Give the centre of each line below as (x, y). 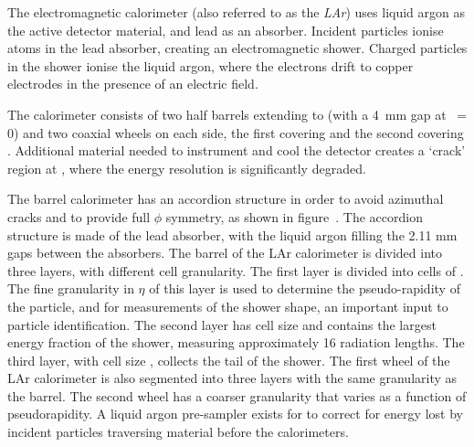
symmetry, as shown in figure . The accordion (294, 216)
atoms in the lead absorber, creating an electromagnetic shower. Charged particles (237, 48)
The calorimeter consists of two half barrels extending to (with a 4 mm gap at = (237, 114)
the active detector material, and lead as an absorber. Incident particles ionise (226, 30)
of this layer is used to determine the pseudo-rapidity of (305, 288)
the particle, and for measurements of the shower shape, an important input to (228, 306)
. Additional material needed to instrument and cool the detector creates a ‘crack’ (237, 150)
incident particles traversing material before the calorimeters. (178, 432)
